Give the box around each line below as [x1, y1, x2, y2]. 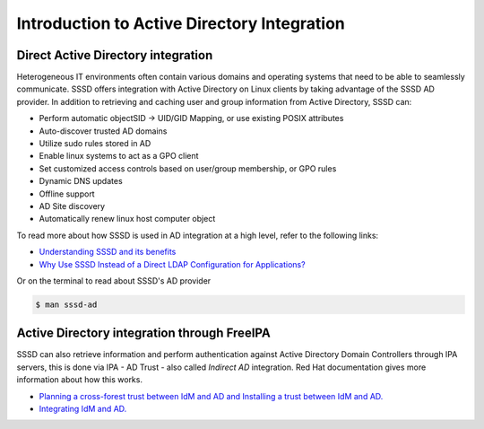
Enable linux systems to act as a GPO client [39, 151, 199, 162]
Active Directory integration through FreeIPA [16, 326, 271, 341]
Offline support [39, 188, 95, 199]
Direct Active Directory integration [16, 48, 213, 63]
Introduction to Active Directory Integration [16, 13, 345, 33]
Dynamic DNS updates [39, 176, 123, 187]
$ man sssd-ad [35, 299, 98, 310]
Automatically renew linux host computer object [39, 214, 216, 224]
